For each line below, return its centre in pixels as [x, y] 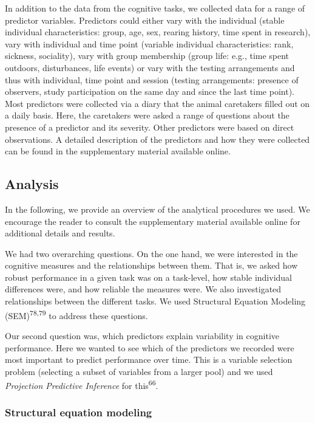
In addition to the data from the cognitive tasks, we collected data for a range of [155, 8]
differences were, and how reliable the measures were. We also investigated [143, 289]
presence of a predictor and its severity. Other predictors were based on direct [150, 127]
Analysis [32, 184]
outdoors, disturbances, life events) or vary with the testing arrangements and [150, 67]
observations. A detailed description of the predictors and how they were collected [157, 139]
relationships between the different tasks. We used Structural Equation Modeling [155, 301]
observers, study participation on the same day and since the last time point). [150, 91]
